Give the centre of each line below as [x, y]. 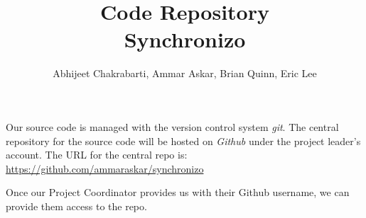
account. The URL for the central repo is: [97, 155]
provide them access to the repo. [76, 206]
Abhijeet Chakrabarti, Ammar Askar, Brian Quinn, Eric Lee [185, 73]
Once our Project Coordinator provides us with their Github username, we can [178, 192]
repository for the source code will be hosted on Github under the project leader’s [183, 140]
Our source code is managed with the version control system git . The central [172, 126]
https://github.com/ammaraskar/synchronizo [105, 168]
